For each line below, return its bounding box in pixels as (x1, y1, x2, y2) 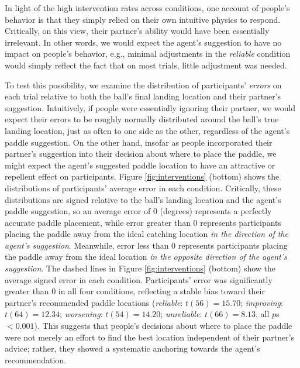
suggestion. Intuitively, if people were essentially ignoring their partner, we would (5, 101, 296, 114)
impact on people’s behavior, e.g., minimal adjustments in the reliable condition (5, 47, 291, 60)
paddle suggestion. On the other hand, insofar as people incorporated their (5, 136, 273, 148)
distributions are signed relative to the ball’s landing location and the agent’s (5, 193, 281, 205)
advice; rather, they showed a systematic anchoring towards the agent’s (5, 342, 260, 355)
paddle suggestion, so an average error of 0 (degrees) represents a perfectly (5, 205, 272, 217)
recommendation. (5, 353, 67, 366)
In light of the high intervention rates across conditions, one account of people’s (5, 2, 290, 13)
